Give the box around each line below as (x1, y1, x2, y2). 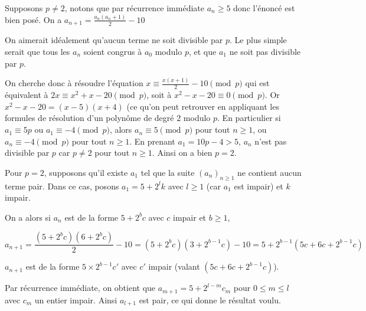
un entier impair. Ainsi (34, 293, 117, 306)
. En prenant (129, 135, 175, 147)
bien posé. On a (5, 13, 62, 25)
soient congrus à (83, 45, 142, 57)
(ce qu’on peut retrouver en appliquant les (126, 100, 279, 112)
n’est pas (254, 135, 287, 147)
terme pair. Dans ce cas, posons (5, 179, 119, 192)
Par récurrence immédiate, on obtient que (5, 281, 156, 294)
